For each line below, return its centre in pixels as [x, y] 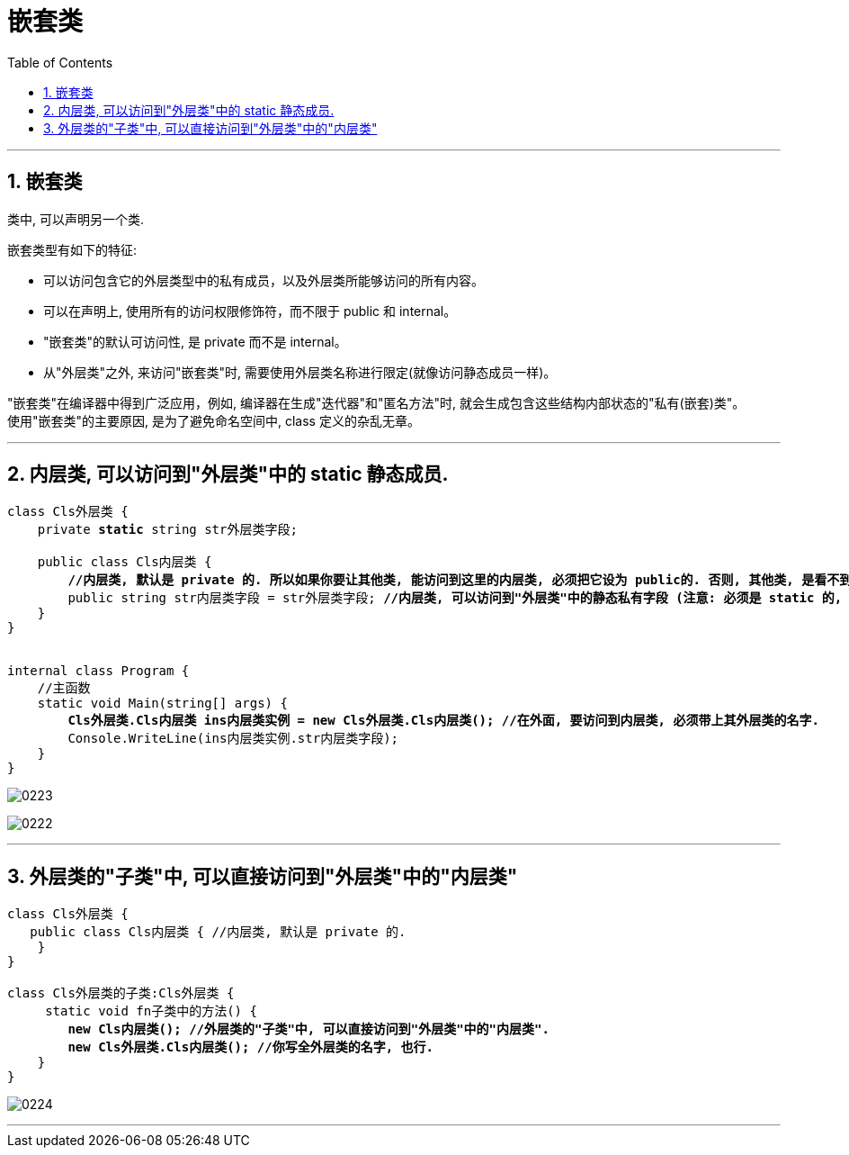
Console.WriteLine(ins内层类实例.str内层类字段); [233, 739]
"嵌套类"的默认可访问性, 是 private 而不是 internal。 [195, 341]
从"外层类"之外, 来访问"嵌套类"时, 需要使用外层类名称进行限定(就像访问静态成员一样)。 [300, 372]
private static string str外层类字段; [167, 530]
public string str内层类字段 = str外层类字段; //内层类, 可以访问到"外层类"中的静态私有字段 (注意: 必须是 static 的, [455, 598]
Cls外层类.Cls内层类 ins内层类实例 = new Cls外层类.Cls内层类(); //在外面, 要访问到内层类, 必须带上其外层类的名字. [443, 721]
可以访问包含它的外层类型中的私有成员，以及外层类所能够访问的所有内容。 [264, 280]
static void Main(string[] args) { [162, 704]
